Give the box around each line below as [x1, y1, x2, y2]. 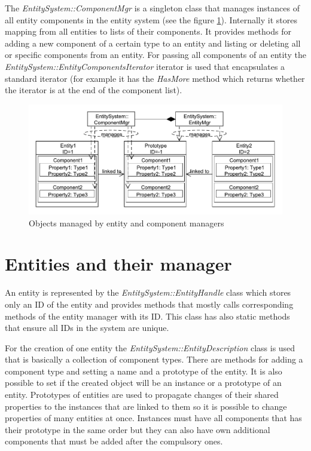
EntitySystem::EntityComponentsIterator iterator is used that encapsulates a [5, 60, 285, 72]
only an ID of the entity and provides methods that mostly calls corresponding [5, 297, 294, 310]
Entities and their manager [5, 251, 232, 276]
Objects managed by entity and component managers [29, 216, 224, 229]
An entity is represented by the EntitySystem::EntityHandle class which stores [5, 286, 291, 299]
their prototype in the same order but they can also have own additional [5, 423, 270, 435]
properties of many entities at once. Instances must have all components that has [5, 412, 302, 424]
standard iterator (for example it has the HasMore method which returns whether [5, 72, 305, 84]
